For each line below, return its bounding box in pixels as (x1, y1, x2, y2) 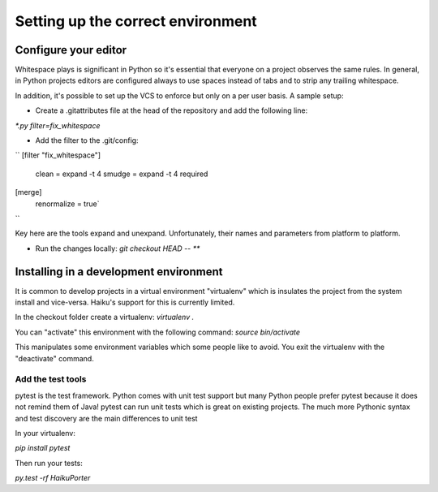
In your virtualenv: (15, 428, 76, 438)
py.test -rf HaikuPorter (15, 473, 91, 483)
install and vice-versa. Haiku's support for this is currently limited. (15, 297, 235, 308)
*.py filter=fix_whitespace (15, 120, 101, 130)
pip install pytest (15, 443, 71, 453)
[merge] (15, 188, 42, 197)
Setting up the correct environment (15, 12, 257, 30)
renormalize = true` (35, 199, 100, 209)
